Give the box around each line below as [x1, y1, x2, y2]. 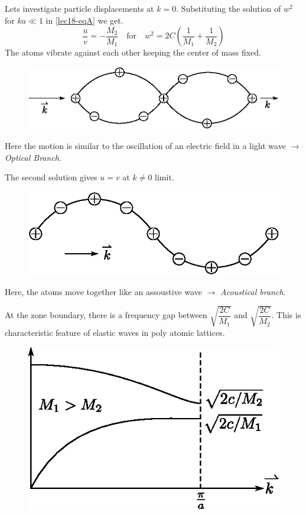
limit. [155, 171, 174, 183]
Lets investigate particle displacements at [5, 2, 154, 14]
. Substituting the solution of [176, 2, 281, 14]
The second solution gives [5, 171, 97, 183]
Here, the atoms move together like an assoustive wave [5, 285, 202, 297]
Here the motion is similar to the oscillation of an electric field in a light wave [5, 139, 286, 151]
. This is [271, 309, 301, 321]
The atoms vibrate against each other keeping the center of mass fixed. [5, 46, 261, 59]
